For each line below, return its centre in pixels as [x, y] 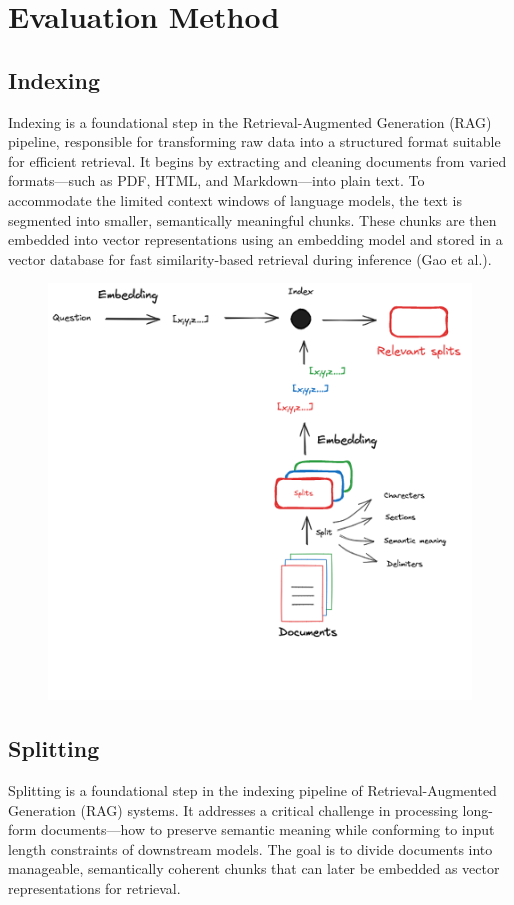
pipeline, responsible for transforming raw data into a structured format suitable [254, 141]
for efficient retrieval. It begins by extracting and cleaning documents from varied [257, 160]
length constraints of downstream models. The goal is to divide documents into [250, 848]
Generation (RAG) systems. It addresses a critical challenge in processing [233, 809]
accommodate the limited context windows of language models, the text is [235, 199]
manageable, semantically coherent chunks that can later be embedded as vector [254, 868]
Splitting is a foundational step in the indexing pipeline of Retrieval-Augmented [252, 789]
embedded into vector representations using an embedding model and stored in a [255, 239]
